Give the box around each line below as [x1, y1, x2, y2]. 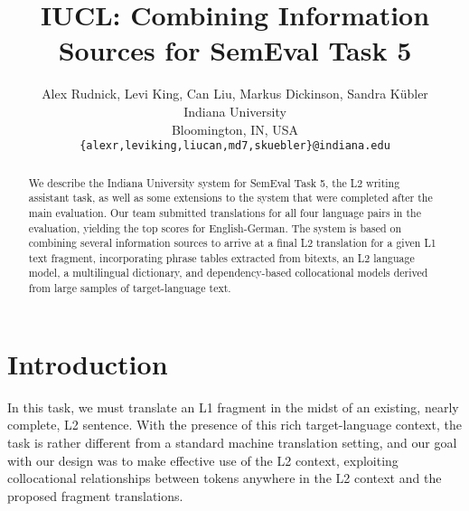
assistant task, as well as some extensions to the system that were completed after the [28, 190, 433, 205]
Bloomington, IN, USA [171, 119, 299, 138]
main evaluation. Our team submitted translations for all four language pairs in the [28, 204, 421, 220]
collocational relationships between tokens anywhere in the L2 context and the [7, 468, 442, 487]
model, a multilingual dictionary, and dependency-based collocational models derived [28, 265, 428, 280]
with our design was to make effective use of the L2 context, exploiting [7, 450, 399, 469]
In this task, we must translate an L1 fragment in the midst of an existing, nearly [7, 397, 459, 416]
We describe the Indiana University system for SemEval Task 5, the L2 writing [28, 175, 400, 190]
